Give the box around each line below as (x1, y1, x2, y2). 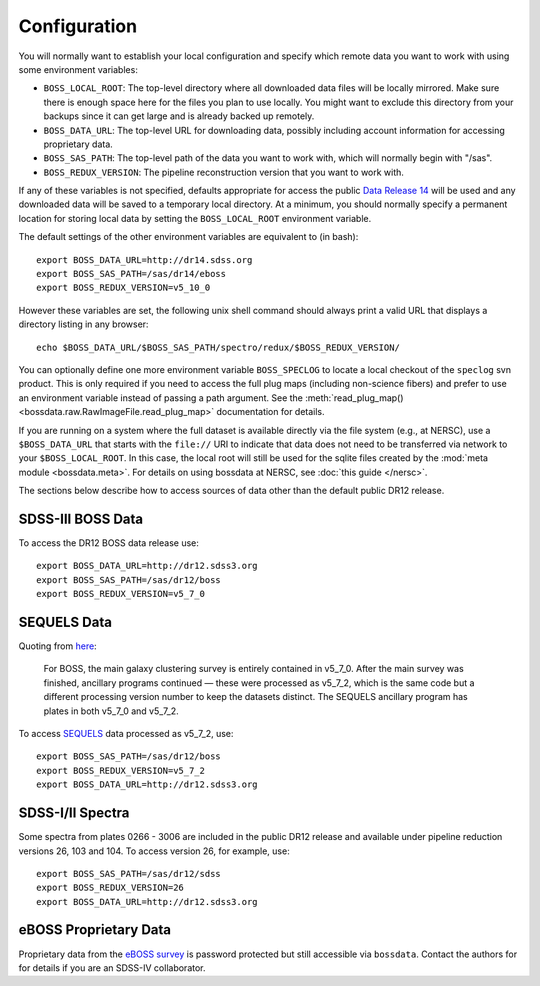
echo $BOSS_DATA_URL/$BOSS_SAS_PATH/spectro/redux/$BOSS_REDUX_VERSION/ (36, 341, 400, 353)
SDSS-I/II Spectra (18, 805, 130, 822)
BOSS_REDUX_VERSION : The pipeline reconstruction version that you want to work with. (43, 166, 405, 178)
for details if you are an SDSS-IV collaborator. (18, 961, 206, 974)
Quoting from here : (18, 640, 97, 652)
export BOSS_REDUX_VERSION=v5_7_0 (36, 588, 205, 600)
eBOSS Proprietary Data (18, 921, 172, 939)
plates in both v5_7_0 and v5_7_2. (43, 705, 179, 717)
